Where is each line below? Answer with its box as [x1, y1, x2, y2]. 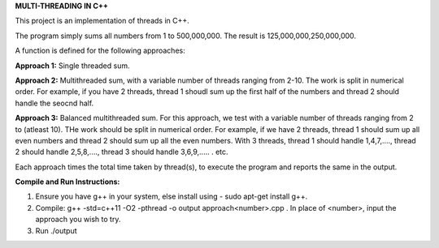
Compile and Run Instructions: [15, 177, 120, 186]
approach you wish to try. [35, 215, 121, 224]
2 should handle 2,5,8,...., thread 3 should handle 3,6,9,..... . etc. [15, 147, 228, 157]
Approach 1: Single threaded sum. [15, 61, 130, 71]
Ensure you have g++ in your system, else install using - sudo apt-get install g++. [35, 191, 308, 202]
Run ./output [35, 225, 77, 235]
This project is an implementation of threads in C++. [15, 16, 190, 26]
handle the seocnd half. [15, 98, 94, 108]
